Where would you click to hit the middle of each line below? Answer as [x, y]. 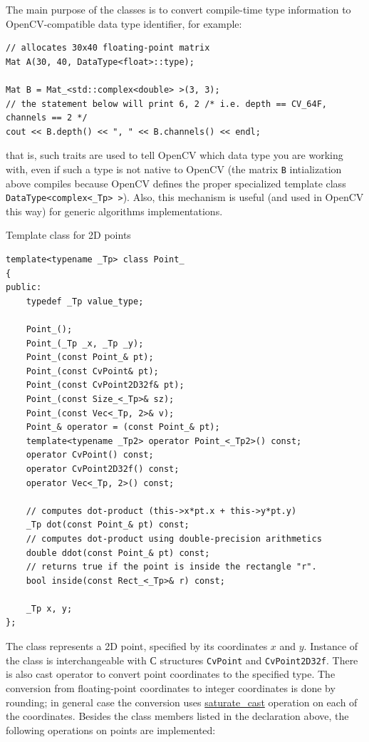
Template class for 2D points [68, 235]
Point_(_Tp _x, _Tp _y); [85, 343]
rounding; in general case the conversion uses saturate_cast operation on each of [182, 702]
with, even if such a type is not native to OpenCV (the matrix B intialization [174, 169]
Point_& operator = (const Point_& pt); [123, 427]
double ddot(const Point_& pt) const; [118, 553]
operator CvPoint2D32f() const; [103, 469]
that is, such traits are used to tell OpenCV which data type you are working [175, 155]
